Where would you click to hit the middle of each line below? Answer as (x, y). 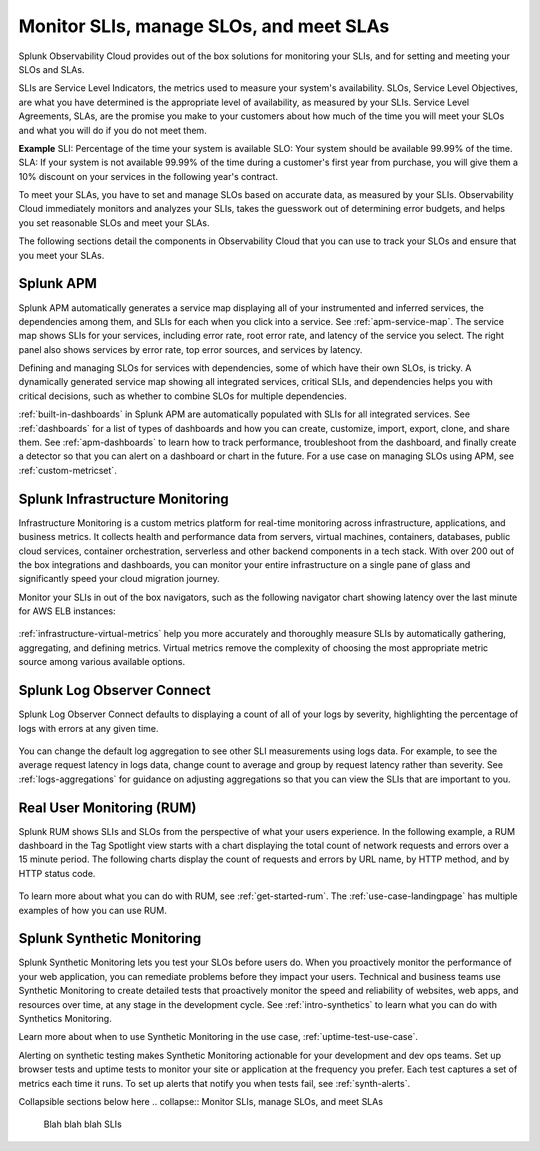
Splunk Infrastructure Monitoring (123, 498)
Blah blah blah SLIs (82, 1124)
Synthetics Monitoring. (65, 1019)
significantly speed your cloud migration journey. (119, 579)
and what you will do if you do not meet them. (112, 130)
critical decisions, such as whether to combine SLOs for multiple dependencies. (182, 396)
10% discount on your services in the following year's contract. (148, 176)
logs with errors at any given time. (88, 728)
